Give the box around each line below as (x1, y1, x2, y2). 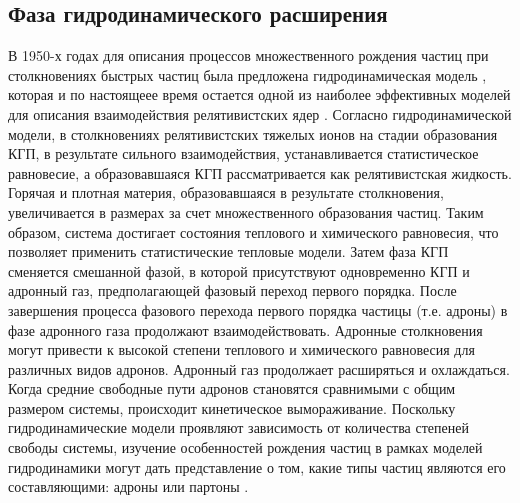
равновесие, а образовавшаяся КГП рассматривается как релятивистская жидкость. (8, 162, 512, 183)
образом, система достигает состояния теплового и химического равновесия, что (8, 221, 499, 242)
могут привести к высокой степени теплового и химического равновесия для (8, 339, 475, 360)
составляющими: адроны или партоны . (8, 476, 249, 497)
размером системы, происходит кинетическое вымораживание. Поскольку (8, 397, 456, 418)
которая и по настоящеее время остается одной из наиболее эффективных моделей (8, 84, 511, 105)
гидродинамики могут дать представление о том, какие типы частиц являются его (8, 456, 506, 477)
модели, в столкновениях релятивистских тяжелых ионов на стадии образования (8, 123, 498, 144)
